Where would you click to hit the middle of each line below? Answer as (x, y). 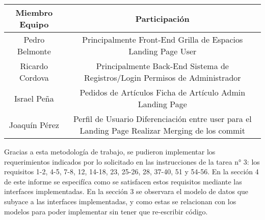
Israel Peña (34, 98)
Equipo (34, 24)
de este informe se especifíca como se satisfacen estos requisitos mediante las (123, 181)
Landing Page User (163, 51)
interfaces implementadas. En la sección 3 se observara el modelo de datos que (126, 191)
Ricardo (34, 66)
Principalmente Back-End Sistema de (162, 66)
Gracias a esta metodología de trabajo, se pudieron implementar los (110, 151)
